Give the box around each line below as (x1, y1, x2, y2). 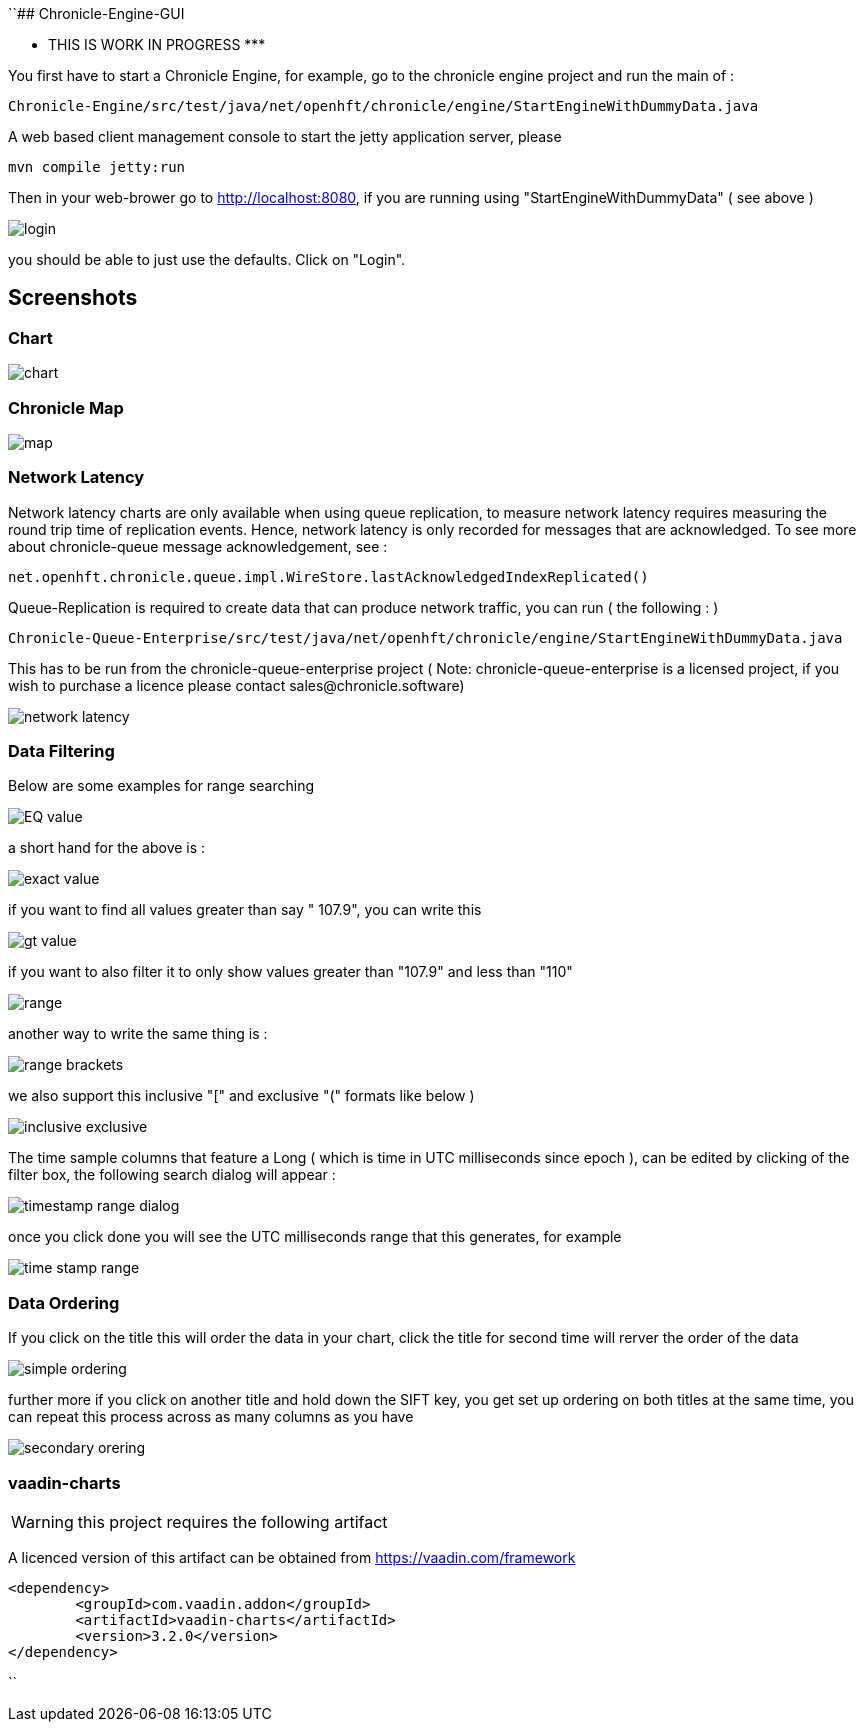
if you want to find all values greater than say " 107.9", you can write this (8, 901, 482, 919)
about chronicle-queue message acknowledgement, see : (8, 537, 388, 555)
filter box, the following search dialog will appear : (8, 1166, 336, 1184)
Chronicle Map (8, 397, 124, 418)
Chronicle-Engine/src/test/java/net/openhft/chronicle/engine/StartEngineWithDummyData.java (8, 98, 759, 114)
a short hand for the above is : (8, 839, 206, 857)
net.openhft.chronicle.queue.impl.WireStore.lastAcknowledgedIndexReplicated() (8, 568, 649, 585)
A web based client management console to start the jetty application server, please (8, 128, 562, 145)
